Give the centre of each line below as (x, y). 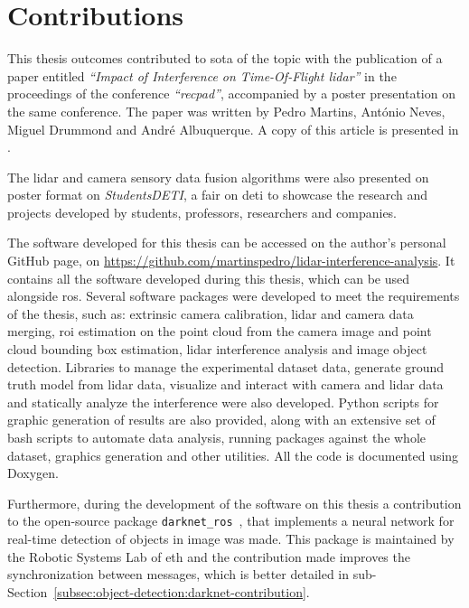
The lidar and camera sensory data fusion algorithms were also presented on (218, 177)
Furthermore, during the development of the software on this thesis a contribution (234, 503)
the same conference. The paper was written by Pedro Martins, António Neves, (226, 111)
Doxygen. (33, 473)
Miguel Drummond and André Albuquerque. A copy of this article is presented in (233, 129)
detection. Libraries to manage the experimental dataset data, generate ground (226, 366)
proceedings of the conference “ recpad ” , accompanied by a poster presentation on (231, 94)
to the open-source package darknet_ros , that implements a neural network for (231, 521)
